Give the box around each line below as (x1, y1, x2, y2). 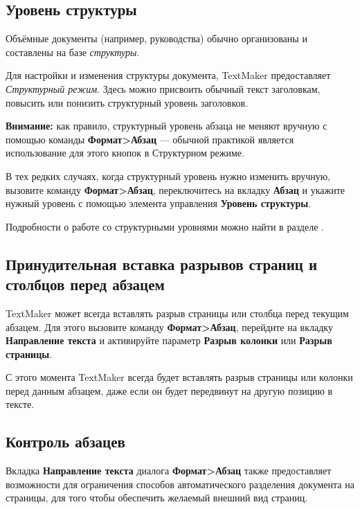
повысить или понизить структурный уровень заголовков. (6, 95, 249, 109)
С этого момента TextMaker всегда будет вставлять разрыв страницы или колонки (6, 370, 353, 384)
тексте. (6, 397, 35, 411)
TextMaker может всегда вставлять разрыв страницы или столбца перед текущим (6, 305, 349, 320)
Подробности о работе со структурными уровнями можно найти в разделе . (6, 219, 324, 233)
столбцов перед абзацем (6, 274, 165, 295)
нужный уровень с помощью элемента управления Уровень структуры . (6, 196, 312, 211)
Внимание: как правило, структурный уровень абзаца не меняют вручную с (6, 118, 327, 133)
